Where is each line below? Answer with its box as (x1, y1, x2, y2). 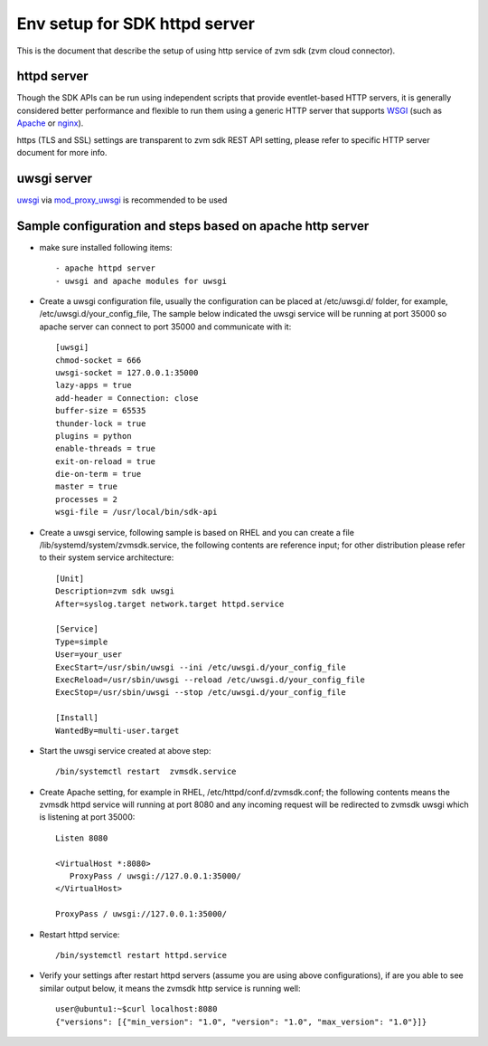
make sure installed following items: (39, 242, 173, 252)
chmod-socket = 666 (55, 355, 142, 366)
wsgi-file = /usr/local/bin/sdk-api (55, 507, 218, 518)
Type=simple (55, 636, 108, 647)
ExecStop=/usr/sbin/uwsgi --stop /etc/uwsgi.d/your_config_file (55, 688, 347, 698)
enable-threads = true (55, 443, 156, 454)
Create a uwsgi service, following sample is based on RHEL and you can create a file (39, 527, 354, 537)
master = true (55, 481, 117, 492)
